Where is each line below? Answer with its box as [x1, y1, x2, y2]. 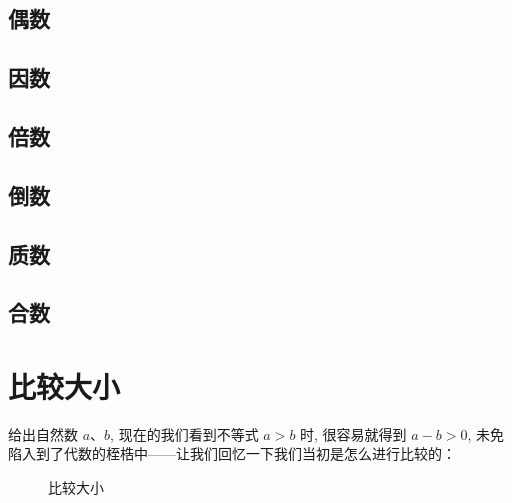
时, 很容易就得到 [300, 423, 407, 444]
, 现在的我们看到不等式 [110, 423, 259, 444]
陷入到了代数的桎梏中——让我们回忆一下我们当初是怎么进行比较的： [8, 443, 456, 464]
